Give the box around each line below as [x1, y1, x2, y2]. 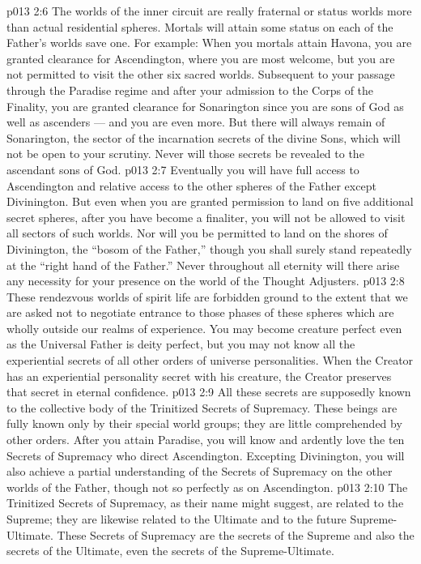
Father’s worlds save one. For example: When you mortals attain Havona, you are [6, 34, 412, 51]
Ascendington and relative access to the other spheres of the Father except [6, 177, 376, 194]
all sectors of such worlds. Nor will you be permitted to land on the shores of [6, 224, 388, 241]
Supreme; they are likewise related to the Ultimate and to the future [6, 511, 347, 527]
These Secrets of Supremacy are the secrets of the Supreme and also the [57, 526, 415, 543]
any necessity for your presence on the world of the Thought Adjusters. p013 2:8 [6, 272, 405, 289]
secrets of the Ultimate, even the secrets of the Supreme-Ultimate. [6, 542, 334, 559]
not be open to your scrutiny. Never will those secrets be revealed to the [6, 145, 364, 162]
